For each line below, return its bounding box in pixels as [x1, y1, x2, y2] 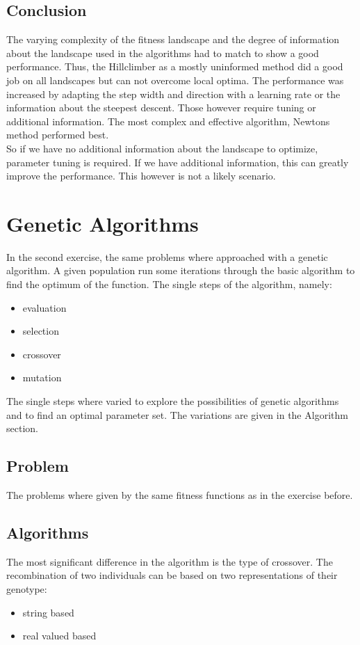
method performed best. [6, 127, 109, 142]
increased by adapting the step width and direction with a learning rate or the [6, 86, 341, 101]
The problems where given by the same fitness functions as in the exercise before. [6, 488, 353, 502]
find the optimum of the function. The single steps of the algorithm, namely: [6, 277, 332, 292]
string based [22, 605, 74, 619]
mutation [22, 370, 62, 385]
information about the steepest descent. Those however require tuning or [6, 100, 316, 115]
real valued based [22, 628, 97, 643]
